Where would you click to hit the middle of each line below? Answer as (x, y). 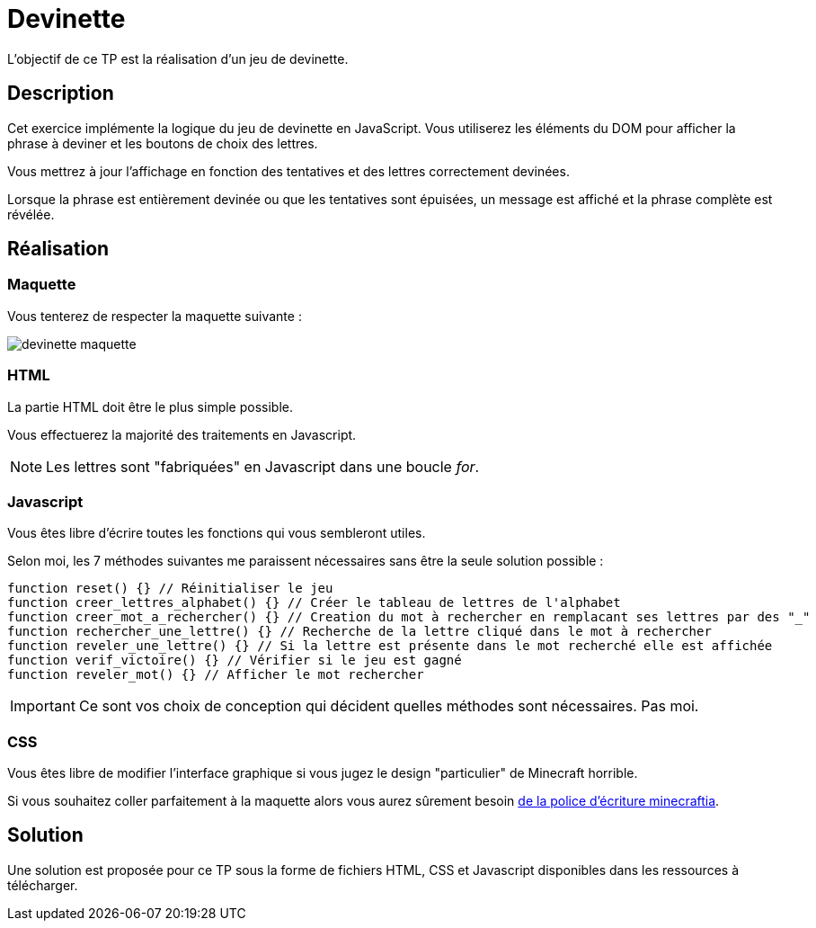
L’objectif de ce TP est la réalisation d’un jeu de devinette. (178, 58)
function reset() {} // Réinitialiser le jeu (170, 589)
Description (61, 94)
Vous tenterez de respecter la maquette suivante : (155, 316)
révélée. (31, 214)
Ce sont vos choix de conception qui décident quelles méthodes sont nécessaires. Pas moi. (389, 706)
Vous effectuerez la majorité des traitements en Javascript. (182, 434)
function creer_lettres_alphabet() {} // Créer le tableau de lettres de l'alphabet (314, 603)
